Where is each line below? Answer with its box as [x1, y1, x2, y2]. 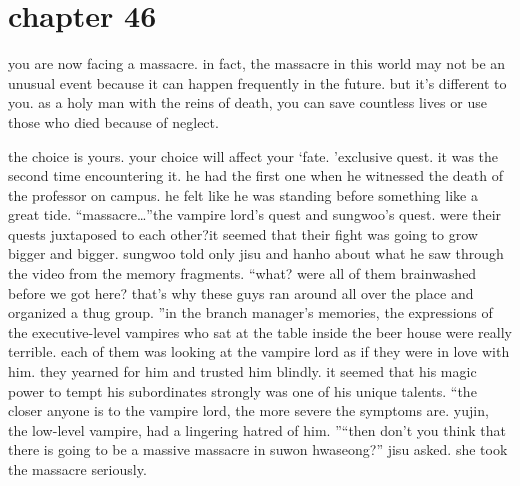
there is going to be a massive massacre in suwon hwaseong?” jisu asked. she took [8, 439, 508, 460]
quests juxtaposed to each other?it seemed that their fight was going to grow [8, 223, 478, 244]
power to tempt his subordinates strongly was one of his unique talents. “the [8, 380, 477, 401]
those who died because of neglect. [8, 111, 219, 132]
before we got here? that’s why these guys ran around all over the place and [8, 282, 474, 303]
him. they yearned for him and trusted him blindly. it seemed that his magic [8, 361, 477, 382]
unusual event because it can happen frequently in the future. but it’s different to [8, 72, 507, 93]
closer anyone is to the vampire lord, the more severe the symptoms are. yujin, [8, 400, 489, 421]
